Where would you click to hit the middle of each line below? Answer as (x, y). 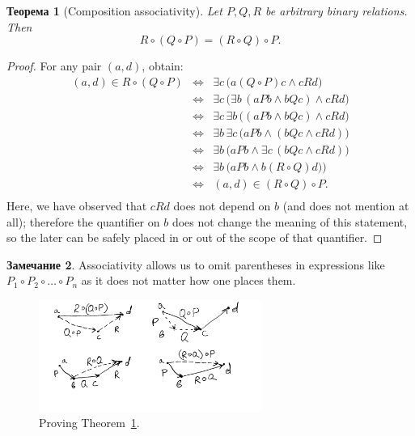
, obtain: (163, 66)
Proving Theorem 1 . (89, 423)
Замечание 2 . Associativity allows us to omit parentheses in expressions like (196, 264)
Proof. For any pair (54, 66)
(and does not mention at (346, 206)
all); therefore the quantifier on (83, 221)
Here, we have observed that (77, 206)
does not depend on (222, 206)
